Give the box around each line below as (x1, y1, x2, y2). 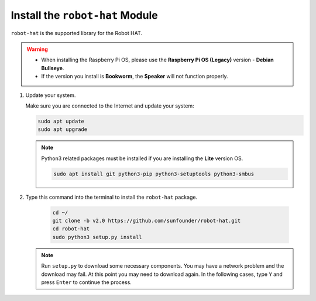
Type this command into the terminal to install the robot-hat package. (25, 193, 198, 200)
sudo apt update (37, 117, 85, 124)
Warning (26, 46, 48, 53)
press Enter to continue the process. (41, 278, 132, 286)
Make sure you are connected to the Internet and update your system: (25, 102, 194, 109)
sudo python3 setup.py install (52, 234, 143, 240)
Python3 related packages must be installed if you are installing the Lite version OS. (41, 155, 243, 162)
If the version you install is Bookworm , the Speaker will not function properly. (41, 73, 228, 80)
